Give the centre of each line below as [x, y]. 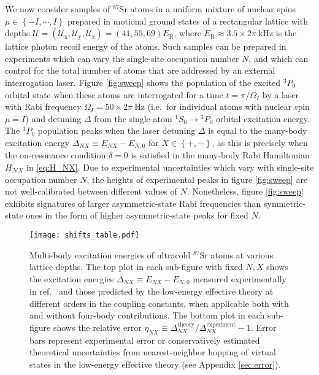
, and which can [279, 58]
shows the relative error [97, 327]
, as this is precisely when [260, 142]
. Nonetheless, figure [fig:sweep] [245, 191]
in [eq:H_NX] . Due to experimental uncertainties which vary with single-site [170, 167]
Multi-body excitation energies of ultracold [110, 254]
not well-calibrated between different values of [91, 191]
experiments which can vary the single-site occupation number [122, 58]
